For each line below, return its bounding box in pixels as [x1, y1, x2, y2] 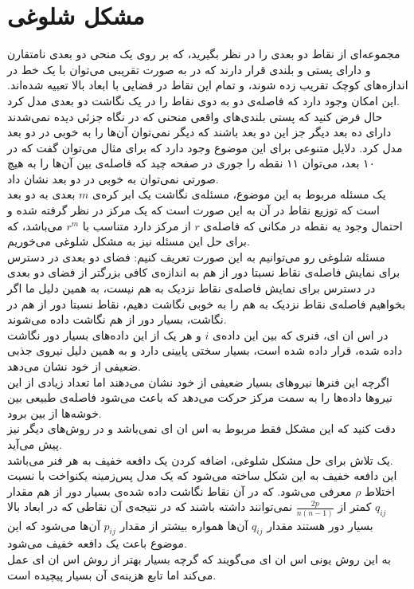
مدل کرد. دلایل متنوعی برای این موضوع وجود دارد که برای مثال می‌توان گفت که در [7, 139, 403, 155]
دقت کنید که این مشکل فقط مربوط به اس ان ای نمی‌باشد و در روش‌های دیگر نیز [7, 420, 396, 437]
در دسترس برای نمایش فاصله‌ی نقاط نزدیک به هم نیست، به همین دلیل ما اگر [7, 280, 376, 296]
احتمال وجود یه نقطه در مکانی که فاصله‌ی [203, 217, 403, 234]
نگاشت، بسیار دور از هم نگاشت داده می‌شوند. [7, 311, 227, 328]
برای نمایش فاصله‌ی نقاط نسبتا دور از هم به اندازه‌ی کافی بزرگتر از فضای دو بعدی [7, 264, 400, 281]
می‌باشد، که [7, 217, 63, 234]
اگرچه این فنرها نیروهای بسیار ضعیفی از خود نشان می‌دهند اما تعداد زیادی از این [7, 373, 389, 390]
